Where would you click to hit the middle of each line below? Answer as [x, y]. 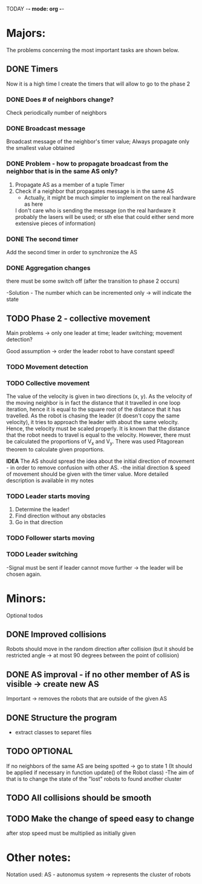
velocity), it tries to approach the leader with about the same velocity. [93, 422]
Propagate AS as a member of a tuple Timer [70, 184]
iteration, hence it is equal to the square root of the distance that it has [94, 410]
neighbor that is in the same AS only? [62, 171]
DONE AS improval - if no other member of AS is [98, 674]
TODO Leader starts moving [48, 496]
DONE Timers [32, 69]
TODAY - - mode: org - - [35, 9]
